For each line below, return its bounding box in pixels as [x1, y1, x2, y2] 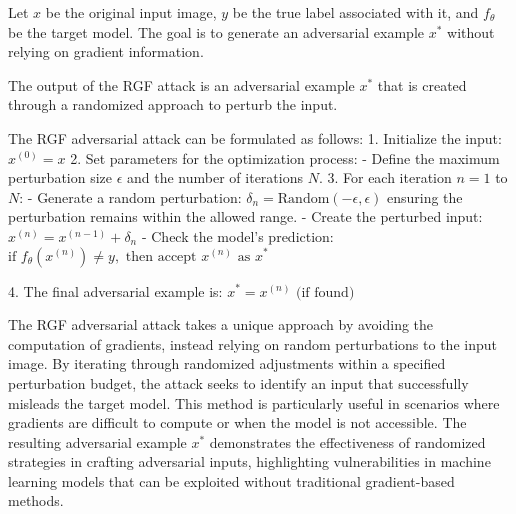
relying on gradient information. [8, 41, 204, 62]
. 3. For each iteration [318, 167, 452, 188]
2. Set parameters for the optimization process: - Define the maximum [70, 147, 500, 168]
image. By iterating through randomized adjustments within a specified [8, 353, 446, 374]
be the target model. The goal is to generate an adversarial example [8, 21, 424, 42]
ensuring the [386, 186, 463, 207]
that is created [377, 74, 467, 95]
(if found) [296, 285, 355, 300]
